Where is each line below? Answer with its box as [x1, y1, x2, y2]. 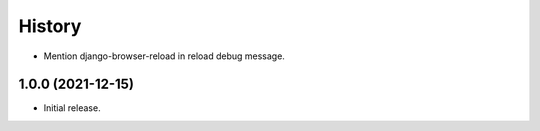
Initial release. [43, 102, 101, 114]
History [18, 15, 82, 37]
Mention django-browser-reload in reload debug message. [43, 50, 285, 62]
